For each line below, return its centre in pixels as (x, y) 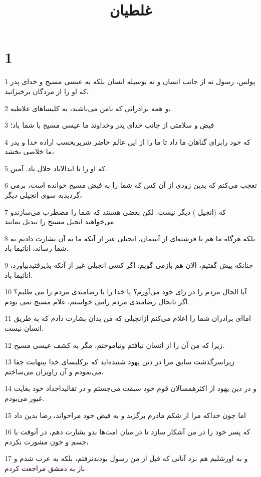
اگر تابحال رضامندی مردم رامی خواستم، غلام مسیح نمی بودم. (97, 301)
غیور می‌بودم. (25, 398)
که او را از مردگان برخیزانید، (47, 91)
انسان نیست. (24, 328)
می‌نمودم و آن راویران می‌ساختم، (54, 371)
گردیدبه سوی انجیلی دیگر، (43, 195)
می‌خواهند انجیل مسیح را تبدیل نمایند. (60, 221)
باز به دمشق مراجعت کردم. (46, 468)
